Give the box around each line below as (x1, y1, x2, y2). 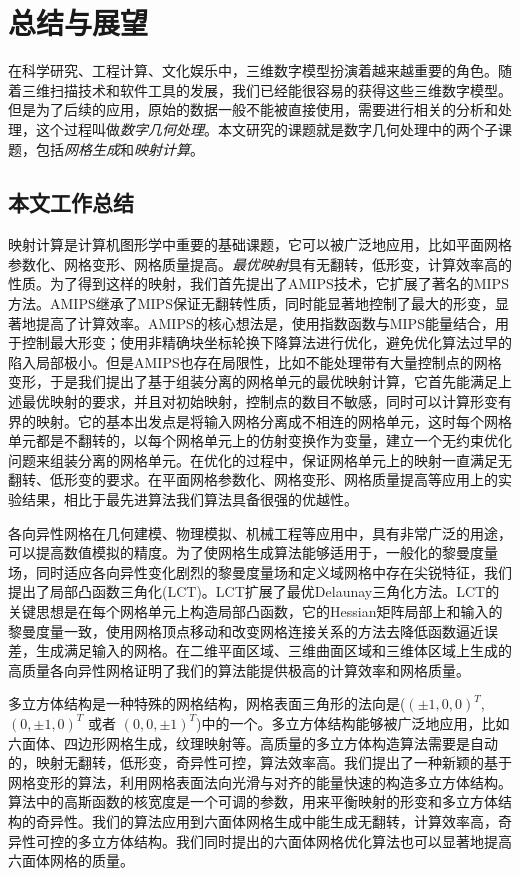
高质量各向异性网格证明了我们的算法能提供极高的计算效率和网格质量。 (8, 659, 470, 680)
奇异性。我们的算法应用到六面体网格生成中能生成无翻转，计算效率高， (35, 810, 498, 831)
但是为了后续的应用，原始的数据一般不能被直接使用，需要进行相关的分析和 (8, 99, 498, 120)
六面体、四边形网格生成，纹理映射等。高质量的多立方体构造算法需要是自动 (8, 732, 498, 753)
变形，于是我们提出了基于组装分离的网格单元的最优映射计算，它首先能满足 (8, 371, 498, 392)
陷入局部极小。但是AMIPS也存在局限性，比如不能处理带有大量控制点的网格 (8, 351, 502, 372)
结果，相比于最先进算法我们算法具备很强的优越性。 (21, 489, 358, 510)
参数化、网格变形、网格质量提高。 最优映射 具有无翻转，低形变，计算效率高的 (8, 253, 512, 274)
